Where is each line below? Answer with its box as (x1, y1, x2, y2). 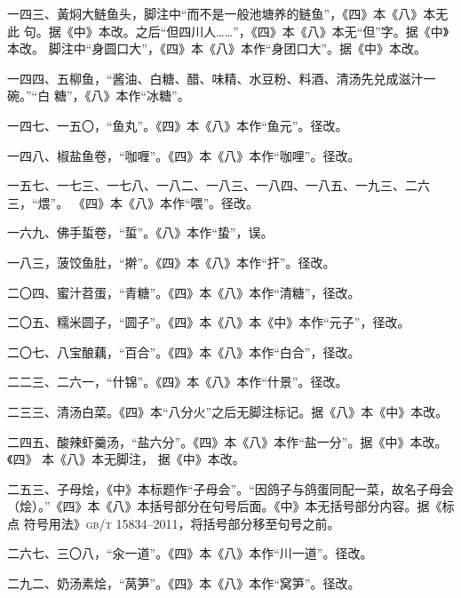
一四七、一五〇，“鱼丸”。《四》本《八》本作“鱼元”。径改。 (7, 116, 348, 134)
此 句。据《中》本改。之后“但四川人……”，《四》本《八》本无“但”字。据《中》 (7, 21, 449, 40)
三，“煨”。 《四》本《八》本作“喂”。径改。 (7, 193, 259, 211)
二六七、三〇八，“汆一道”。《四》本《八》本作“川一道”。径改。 (7, 544, 373, 562)
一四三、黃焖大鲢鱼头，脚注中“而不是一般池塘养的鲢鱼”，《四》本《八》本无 (7, 4, 449, 22)
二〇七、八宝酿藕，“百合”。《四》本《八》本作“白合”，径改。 (7, 342, 361, 361)
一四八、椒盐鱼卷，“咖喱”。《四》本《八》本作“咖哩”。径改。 (7, 146, 361, 164)
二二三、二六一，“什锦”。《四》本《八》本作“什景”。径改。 (7, 372, 348, 391)
